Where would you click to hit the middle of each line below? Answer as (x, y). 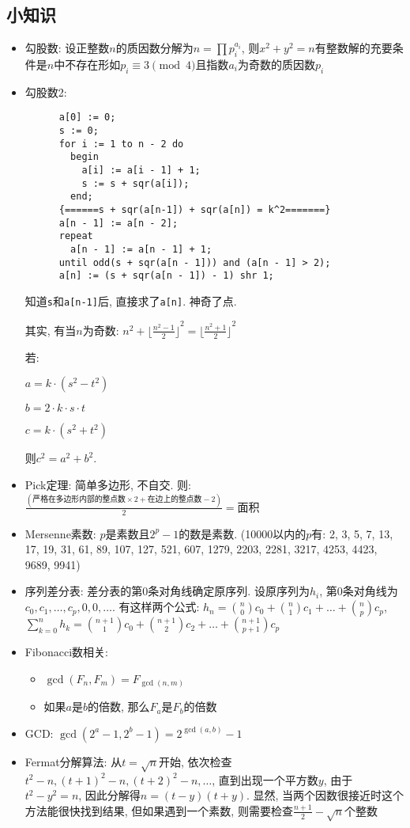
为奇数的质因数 (276, 64)
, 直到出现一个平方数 (265, 779)
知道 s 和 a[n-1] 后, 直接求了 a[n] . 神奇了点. (131, 300)
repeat (76, 236)
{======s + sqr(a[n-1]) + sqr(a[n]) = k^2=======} (195, 209)
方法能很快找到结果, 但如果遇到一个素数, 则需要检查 (159, 810)
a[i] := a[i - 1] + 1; (141, 171)
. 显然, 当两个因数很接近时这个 (325, 795)
